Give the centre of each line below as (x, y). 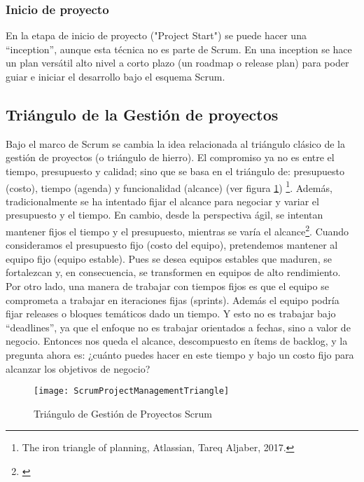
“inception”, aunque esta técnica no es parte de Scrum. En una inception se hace (179, 49)
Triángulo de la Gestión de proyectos (142, 114)
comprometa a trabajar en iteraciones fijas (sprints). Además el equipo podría (173, 299)
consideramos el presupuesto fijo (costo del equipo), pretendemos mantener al (172, 245)
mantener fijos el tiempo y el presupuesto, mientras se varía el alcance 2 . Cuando (177, 230)
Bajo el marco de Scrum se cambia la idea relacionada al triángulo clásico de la (176, 143)
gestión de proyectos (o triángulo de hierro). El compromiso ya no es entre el (170, 157)
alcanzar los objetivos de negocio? (78, 368)
